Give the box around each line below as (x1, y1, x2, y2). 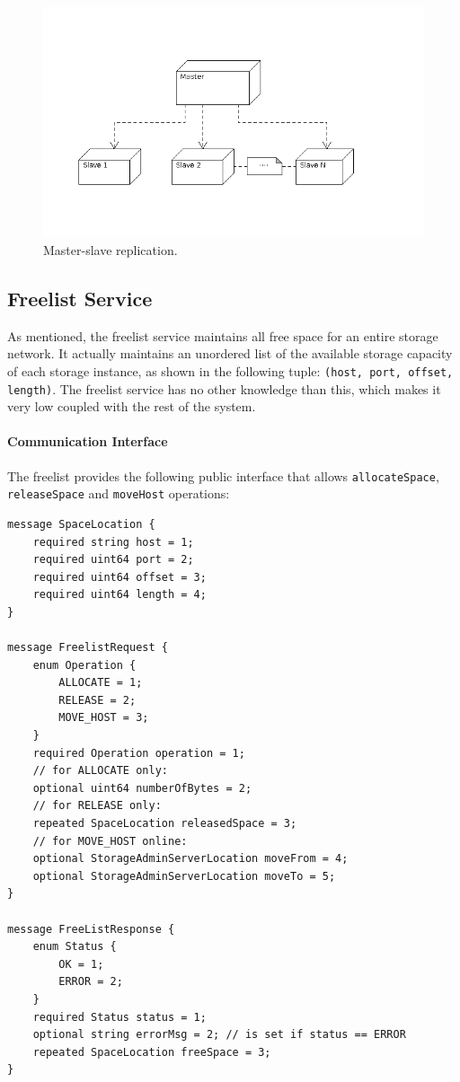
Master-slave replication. (43, 240, 178, 259)
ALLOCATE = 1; (58, 676, 143, 690)
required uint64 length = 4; (32, 588, 207, 602)
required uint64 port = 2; (32, 553, 194, 567)
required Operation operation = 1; (32, 746, 245, 760)
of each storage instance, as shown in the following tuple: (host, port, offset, (7, 361, 454, 380)
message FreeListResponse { (7, 922, 175, 936)
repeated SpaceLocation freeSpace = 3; (32, 1045, 271, 1059)
